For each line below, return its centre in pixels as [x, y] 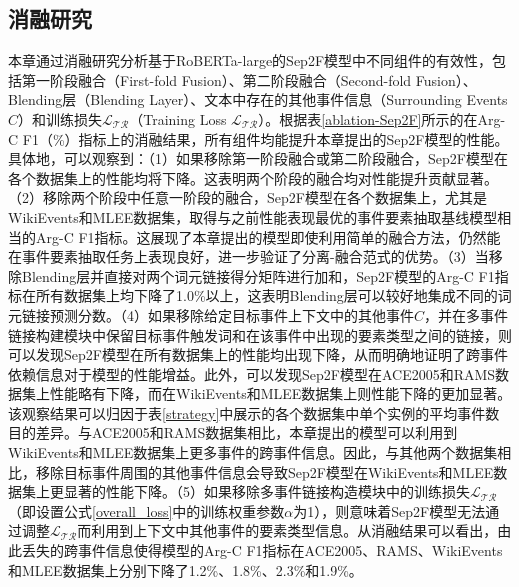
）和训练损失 [60, 118]
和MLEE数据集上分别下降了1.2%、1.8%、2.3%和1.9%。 [185, 569]
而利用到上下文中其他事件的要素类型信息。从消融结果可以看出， [287, 530]
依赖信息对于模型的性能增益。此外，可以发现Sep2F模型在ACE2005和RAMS [252, 373]
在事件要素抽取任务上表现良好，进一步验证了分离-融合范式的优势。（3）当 [248, 256]
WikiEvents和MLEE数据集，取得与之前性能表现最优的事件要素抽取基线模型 [253, 216]
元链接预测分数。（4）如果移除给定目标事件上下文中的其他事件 [211, 314]
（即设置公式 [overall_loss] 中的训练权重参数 [146, 510]
